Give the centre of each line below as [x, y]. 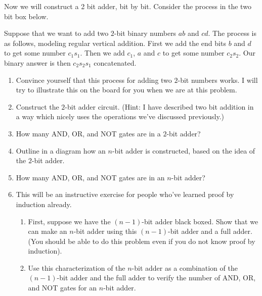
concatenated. [115, 62]
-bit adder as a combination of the [185, 267]
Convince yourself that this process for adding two [94, 80]
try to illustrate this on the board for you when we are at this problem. [126, 90]
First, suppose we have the [69, 221]
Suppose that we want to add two [56, 33]
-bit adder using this [105, 231]
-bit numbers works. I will [218, 80]
